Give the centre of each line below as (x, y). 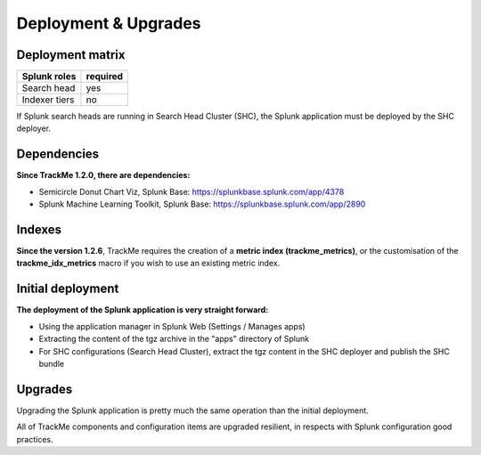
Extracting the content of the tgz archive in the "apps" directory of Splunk (174, 339)
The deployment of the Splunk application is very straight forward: (143, 310)
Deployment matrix (71, 55)
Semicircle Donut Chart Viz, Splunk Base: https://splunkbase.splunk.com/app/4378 (192, 191)
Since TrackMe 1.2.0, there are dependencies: (103, 175)
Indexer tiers (48, 100)
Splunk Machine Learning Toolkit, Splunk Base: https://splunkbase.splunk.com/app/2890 (202, 204)
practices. (35, 439)
